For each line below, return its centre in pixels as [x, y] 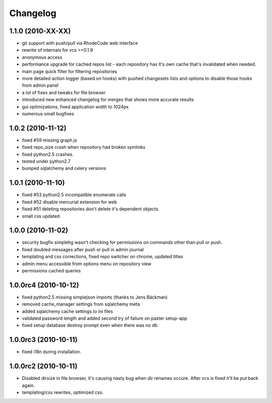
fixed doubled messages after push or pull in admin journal [83, 249]
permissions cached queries [51, 270]
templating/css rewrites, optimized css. [63, 392]
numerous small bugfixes [48, 113]
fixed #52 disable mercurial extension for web [70, 202]
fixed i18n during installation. [52, 352]
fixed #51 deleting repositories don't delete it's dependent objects [90, 209]
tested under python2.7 [46, 161]
